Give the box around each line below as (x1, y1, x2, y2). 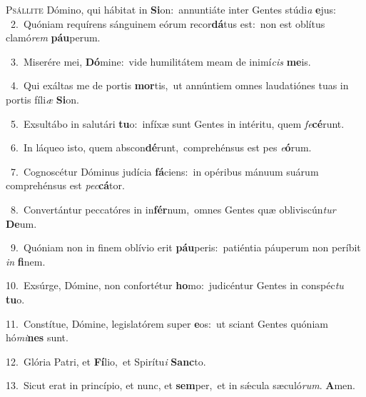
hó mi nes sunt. (6, 330, 68, 345)
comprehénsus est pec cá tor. (6, 178, 125, 193)
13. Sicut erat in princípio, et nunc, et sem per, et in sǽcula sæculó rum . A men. (6, 378, 355, 393)
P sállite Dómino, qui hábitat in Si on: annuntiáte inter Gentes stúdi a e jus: (6, 2, 336, 16)
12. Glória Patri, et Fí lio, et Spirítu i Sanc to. (6, 353, 206, 368)
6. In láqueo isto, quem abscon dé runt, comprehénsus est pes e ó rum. (10, 140, 312, 155)
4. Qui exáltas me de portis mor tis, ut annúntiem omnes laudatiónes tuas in (10, 78, 349, 93)
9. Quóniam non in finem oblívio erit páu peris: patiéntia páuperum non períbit (10, 240, 361, 255)
